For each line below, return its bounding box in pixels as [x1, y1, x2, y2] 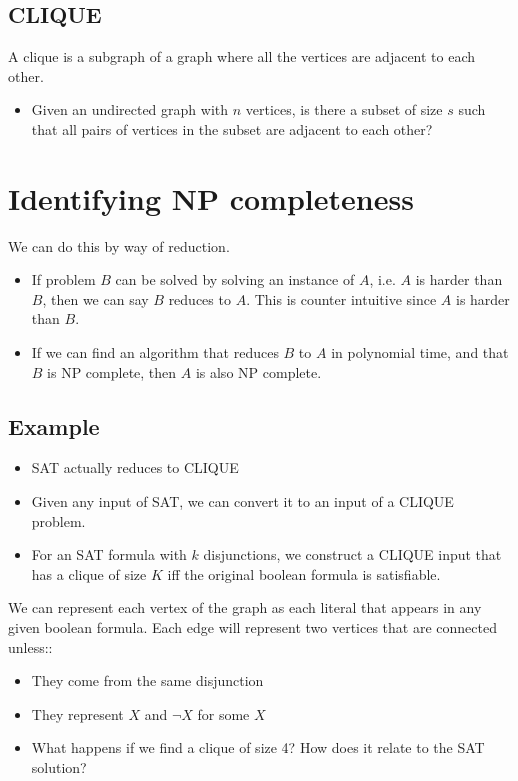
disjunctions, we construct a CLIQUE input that [203, 544, 502, 565]
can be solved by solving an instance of [115, 269, 355, 290]
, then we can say [42, 288, 149, 309]
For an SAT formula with [31, 544, 187, 565]
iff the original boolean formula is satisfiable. [167, 563, 441, 584]
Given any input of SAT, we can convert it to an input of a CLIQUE [31, 491, 454, 512]
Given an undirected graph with [31, 99, 229, 120]
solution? [31, 757, 87, 777]
